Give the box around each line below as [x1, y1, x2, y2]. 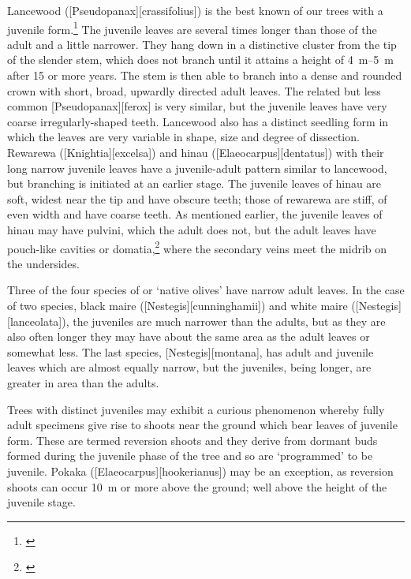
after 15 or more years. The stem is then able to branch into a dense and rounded [7, 67, 402, 84]
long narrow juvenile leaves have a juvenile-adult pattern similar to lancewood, [7, 159, 387, 176]
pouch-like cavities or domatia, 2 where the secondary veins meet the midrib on [7, 237, 387, 256]
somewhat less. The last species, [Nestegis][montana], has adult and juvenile [7, 343, 374, 360]
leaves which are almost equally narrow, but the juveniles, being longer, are [7, 359, 372, 375]
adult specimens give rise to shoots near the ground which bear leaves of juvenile [7, 417, 398, 433]
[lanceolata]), [7, 312, 69, 329]
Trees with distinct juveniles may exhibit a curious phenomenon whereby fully [7, 401, 385, 417]
